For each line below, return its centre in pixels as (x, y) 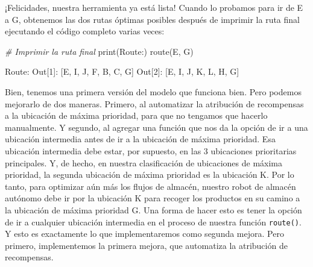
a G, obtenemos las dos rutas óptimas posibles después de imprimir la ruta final (152, 19)
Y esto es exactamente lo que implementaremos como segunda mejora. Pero (144, 234)
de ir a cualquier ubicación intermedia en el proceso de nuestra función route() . (153, 221)
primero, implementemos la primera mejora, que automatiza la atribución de (146, 245)
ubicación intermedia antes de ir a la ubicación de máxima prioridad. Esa (140, 139)
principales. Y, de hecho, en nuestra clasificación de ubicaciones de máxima (144, 162)
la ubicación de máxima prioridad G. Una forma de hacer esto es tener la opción (153, 209)
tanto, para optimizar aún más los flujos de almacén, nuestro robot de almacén (150, 186)
